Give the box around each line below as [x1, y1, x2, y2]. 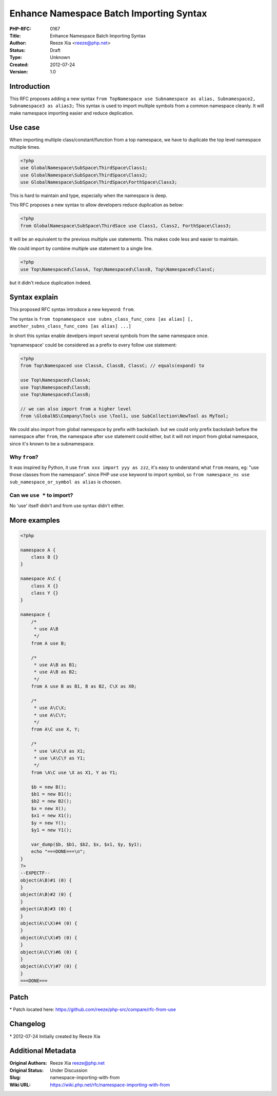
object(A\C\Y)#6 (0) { [20, 949, 77, 955]
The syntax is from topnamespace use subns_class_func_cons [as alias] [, [9, 316, 193, 322]
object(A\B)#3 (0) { [20, 906, 72, 912]
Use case [9, 123, 40, 132]
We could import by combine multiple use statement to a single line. [9, 245, 153, 251]
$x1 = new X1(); [31, 813, 72, 818]
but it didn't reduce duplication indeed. [9, 280, 92, 286]
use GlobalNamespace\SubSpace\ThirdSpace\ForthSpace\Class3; [20, 180, 177, 185]
